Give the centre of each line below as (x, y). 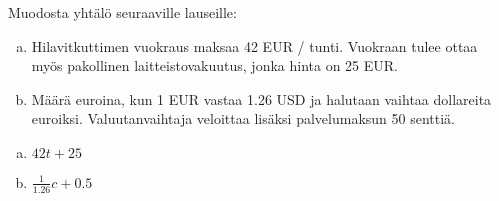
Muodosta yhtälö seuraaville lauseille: (122, 12)
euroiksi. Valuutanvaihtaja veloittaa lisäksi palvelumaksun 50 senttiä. (243, 118)
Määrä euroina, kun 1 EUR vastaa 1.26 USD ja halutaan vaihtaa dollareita (261, 98)
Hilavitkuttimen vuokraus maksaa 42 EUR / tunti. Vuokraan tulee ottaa (254, 45)
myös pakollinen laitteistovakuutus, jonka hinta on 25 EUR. (215, 65)
